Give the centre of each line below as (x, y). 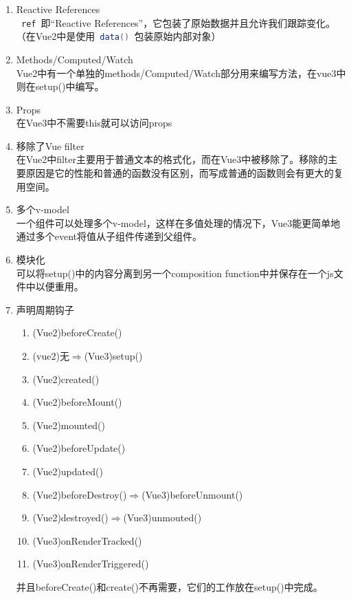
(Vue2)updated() (68, 471)
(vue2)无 (51, 356)
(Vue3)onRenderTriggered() (91, 564)
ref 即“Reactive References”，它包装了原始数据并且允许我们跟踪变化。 (178, 22)
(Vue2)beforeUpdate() (79, 448)
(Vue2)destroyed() (70, 518)
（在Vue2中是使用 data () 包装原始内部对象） (118, 36)
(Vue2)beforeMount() (77, 402)
